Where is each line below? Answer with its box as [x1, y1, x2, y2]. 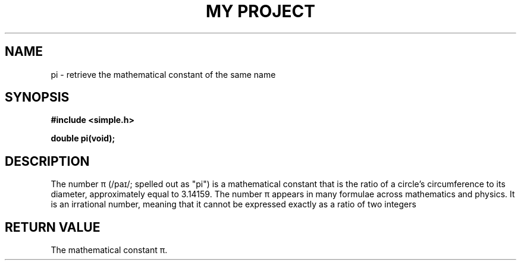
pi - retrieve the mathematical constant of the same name [51, 69, 276, 80]
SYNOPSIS [5, 90, 70, 105]
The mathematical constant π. [51, 245, 168, 255]
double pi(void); [51, 133, 115, 144]
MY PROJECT [205, 1, 316, 21]
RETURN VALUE [5, 219, 101, 235]
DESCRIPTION [5, 153, 90, 169]
